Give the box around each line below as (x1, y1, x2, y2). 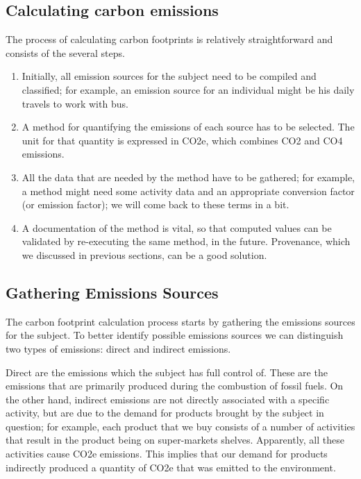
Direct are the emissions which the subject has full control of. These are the (6, 364, 328, 379)
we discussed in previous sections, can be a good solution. (22, 247, 267, 262)
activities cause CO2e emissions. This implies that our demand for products (6, 446, 328, 461)
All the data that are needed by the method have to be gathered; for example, (22, 169, 355, 184)
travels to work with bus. (22, 96, 128, 110)
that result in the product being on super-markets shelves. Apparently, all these (6, 432, 344, 447)
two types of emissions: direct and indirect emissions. (6, 341, 231, 355)
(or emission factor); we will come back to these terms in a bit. (22, 197, 289, 212)
